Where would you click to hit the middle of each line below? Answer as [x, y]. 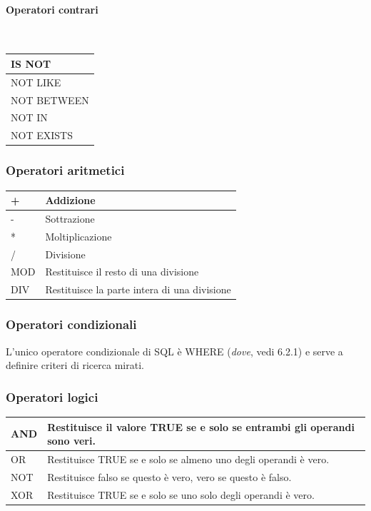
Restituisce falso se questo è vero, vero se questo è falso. [169, 476]
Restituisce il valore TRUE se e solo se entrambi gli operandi [201, 426]
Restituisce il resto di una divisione [122, 272]
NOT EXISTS [42, 135]
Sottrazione [70, 218]
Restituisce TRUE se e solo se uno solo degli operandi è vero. [181, 494]
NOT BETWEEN [50, 100]
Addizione [70, 200]
